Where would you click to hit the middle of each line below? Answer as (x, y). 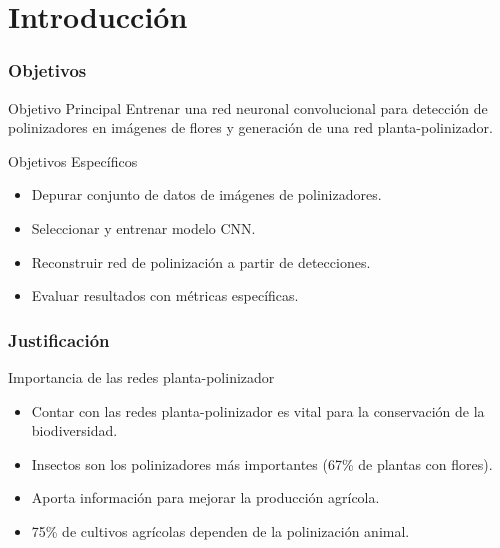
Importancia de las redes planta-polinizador (141, 376)
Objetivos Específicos (73, 160)
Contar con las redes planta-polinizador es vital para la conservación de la (258, 410)
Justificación (59, 339)
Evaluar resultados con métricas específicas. (165, 295)
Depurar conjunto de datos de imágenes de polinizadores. (206, 194)
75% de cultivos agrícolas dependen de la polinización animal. (220, 530)
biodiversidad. (74, 430)
